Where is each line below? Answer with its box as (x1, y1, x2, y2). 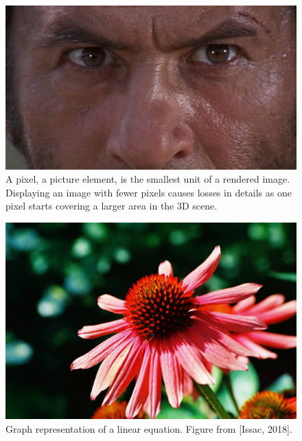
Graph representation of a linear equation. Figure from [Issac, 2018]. (5, 421, 292, 436)
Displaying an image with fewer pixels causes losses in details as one (5, 185, 292, 199)
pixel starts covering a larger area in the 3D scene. (5, 199, 218, 213)
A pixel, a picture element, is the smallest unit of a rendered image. (5, 172, 290, 186)
